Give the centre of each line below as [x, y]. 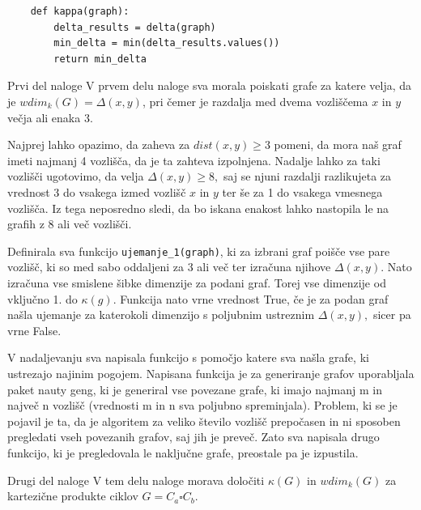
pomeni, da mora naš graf [338, 144]
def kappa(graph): [80, 11]
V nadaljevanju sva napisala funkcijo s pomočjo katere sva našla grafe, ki [188, 357]
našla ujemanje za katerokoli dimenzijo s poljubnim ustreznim [161, 314]
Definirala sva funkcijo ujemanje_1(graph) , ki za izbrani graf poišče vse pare [199, 251]
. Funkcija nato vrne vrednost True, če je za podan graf [251, 298]
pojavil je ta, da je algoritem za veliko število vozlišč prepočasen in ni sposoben [204, 421]
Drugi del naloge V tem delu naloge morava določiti [136, 480]
